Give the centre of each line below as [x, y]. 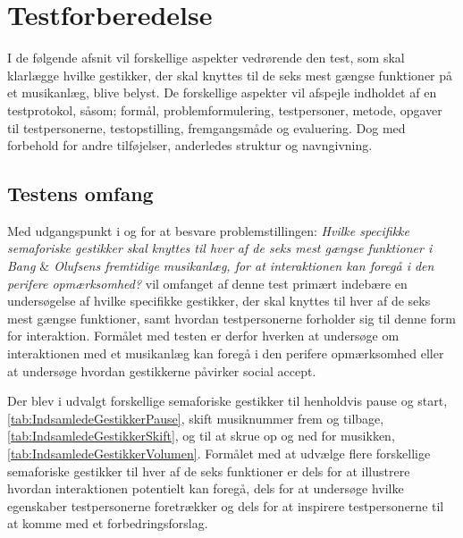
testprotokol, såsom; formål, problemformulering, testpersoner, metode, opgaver [225, 109]
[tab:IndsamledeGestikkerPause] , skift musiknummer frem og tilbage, [196, 418]
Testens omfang [80, 193]
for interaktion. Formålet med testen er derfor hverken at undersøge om [203, 336]
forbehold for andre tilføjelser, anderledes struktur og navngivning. [190, 145]
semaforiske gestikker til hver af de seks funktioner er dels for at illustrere [209, 471]
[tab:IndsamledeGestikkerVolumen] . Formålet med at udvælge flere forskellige [219, 454]
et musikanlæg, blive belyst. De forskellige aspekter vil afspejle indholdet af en [222, 92]
